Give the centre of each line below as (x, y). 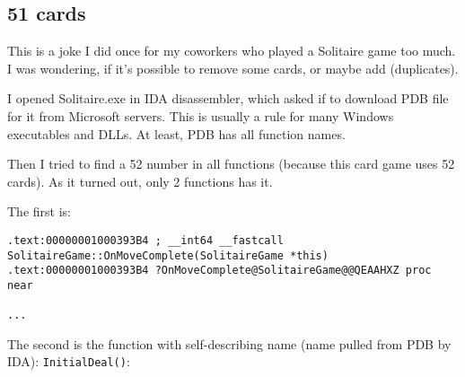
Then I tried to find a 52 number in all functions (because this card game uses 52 (231, 164)
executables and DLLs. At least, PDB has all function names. (176, 133)
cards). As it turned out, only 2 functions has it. (140, 181)
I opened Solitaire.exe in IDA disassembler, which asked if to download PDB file (228, 98)
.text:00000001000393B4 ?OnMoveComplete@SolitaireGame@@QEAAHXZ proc (219, 271)
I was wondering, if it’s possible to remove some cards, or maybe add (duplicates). (233, 68)
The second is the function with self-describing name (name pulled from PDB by (229, 343)
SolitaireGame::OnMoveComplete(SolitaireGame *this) (168, 255)
